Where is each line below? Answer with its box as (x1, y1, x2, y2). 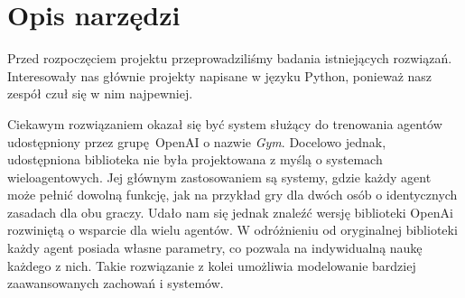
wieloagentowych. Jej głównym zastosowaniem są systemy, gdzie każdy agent (7, 167, 432, 186)
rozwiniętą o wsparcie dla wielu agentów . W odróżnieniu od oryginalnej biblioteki (7, 220, 458, 239)
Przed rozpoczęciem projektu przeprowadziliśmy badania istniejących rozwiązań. (7, 49, 452, 68)
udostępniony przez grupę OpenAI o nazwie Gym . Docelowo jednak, (7, 132, 386, 151)
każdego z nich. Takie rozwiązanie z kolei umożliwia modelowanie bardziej (7, 256, 416, 275)
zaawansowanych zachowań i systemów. (7, 274, 224, 293)
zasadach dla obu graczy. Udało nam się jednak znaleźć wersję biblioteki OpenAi (7, 202, 453, 221)
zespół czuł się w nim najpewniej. (7, 84, 193, 103)
